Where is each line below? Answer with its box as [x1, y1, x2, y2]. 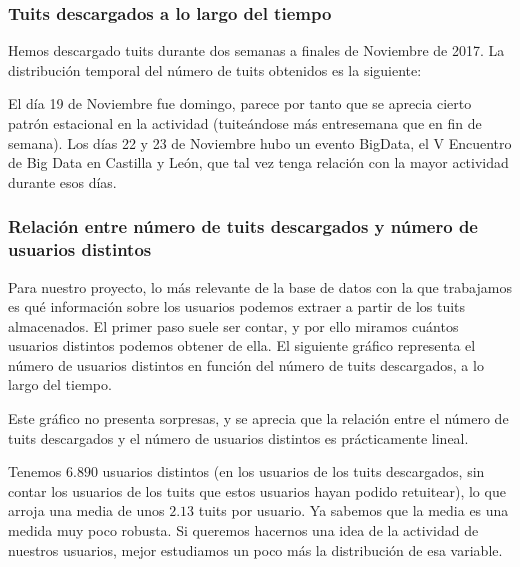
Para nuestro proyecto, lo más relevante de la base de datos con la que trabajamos [8, 276, 512, 297]
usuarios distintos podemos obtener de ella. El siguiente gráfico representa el [8, 335, 476, 356]
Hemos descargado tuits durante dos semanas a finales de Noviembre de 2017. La [8, 40, 505, 61]
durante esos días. [8, 171, 117, 192]
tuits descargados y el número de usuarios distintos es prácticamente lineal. [8, 427, 469, 448]
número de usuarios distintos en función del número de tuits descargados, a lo [8, 354, 484, 375]
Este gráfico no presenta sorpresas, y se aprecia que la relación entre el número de [8, 408, 509, 429]
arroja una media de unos [8, 500, 165, 521]
